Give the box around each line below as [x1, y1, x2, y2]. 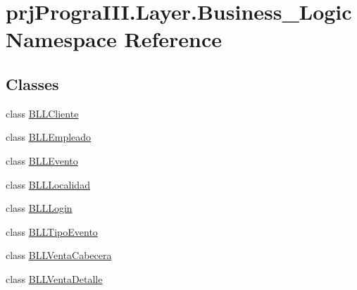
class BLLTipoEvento [6, 224, 98, 239]
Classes [6, 72, 59, 94]
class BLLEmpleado [6, 130, 92, 144]
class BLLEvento [6, 153, 78, 168]
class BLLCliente [6, 106, 79, 120]
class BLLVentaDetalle [6, 271, 103, 286]
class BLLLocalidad [6, 177, 90, 191]
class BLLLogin [6, 201, 73, 215]
